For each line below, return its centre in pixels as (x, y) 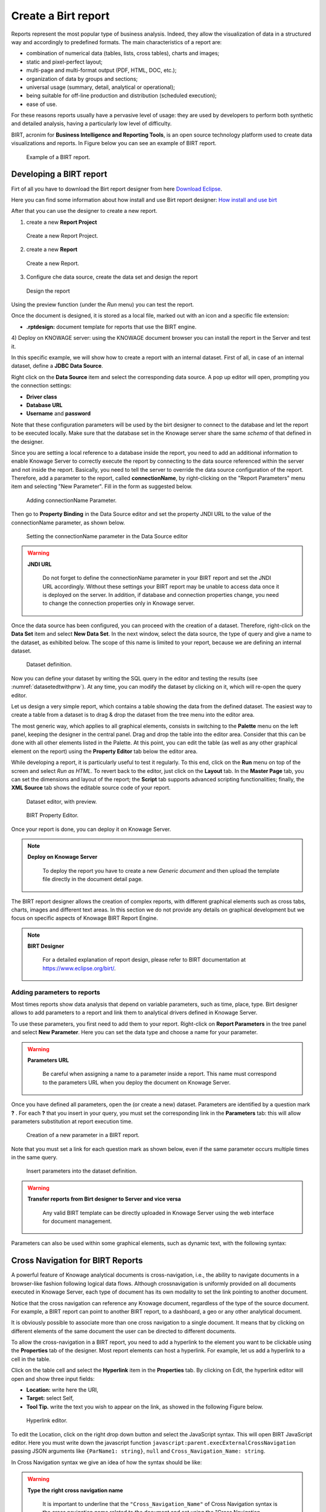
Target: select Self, (50, 1398)
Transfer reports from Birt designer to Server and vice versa (104, 1199)
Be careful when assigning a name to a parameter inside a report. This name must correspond (160, 1074)
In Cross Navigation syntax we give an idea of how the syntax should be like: (107, 1462)
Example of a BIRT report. (58, 157)
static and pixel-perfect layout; (64, 62)
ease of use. (42, 104)
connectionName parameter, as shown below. (68, 523)
